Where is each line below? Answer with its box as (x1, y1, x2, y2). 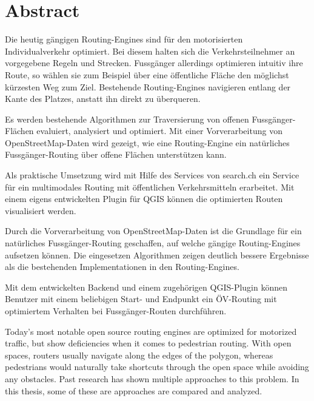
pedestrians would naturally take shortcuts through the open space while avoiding (5, 360, 309, 373)
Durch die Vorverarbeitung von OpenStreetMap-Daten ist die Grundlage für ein (5, 224, 302, 237)
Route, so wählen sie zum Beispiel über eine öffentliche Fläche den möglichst (5, 68, 289, 81)
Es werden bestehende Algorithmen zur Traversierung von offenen (5, 112, 249, 125)
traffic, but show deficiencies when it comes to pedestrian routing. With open (5, 337, 292, 349)
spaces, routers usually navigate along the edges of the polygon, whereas (5, 348, 273, 361)
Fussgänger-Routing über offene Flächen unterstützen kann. (5, 148, 227, 161)
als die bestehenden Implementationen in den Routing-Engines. (5, 260, 239, 273)
